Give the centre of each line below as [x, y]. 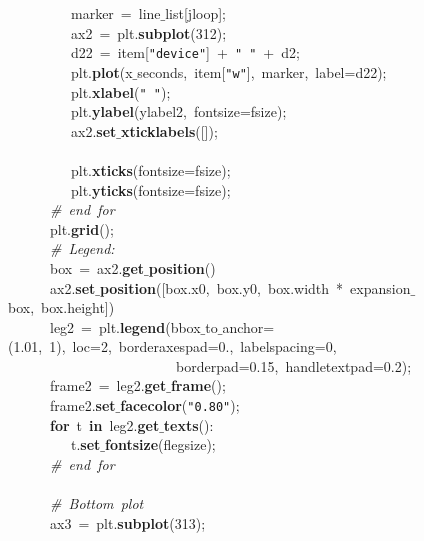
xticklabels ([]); [169, 130]
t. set [85, 444]
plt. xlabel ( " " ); [120, 91]
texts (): [188, 424]
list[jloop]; [195, 13]
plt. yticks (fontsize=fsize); [150, 189]
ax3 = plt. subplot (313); [127, 522]
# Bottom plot [97, 503]
